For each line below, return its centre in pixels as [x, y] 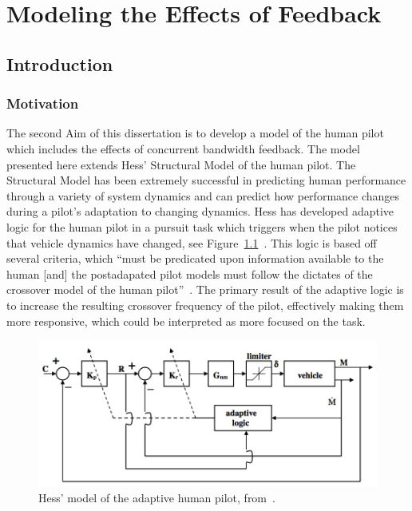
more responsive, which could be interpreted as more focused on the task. [186, 321]
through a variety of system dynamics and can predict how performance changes [203, 195]
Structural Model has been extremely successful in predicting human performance [206, 180]
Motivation [43, 103]
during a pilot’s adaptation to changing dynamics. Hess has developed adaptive [200, 211]
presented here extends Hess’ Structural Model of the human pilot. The [181, 164]
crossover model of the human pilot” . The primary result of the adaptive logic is [205, 289]
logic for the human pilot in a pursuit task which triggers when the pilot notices [202, 226]
